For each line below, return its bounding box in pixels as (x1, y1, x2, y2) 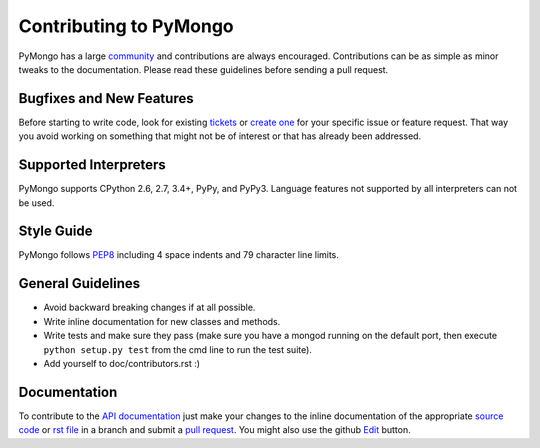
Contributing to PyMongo (18, 15, 234, 37)
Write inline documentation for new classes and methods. (43, 315, 281, 327)
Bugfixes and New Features (18, 90, 194, 107)
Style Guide (18, 223, 94, 240)
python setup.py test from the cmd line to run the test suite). (43, 343, 312, 355)
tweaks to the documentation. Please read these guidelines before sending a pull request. (18, 63, 389, 75)
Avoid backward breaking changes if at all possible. (43, 301, 256, 314)
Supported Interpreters (18, 156, 167, 174)
